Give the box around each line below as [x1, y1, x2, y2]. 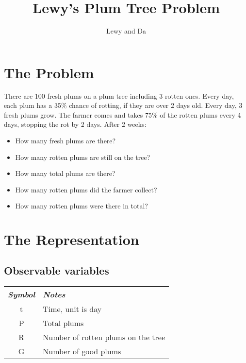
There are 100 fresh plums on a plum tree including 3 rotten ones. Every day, [4, 90, 234, 101]
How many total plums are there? [15, 168, 115, 178]
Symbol [8, 288, 35, 300]
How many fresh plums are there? [15, 136, 116, 146]
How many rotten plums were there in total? [15, 201, 148, 211]
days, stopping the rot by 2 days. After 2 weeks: [4, 119, 147, 129]
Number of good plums [43, 345, 121, 357]
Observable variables [4, 262, 109, 277]
